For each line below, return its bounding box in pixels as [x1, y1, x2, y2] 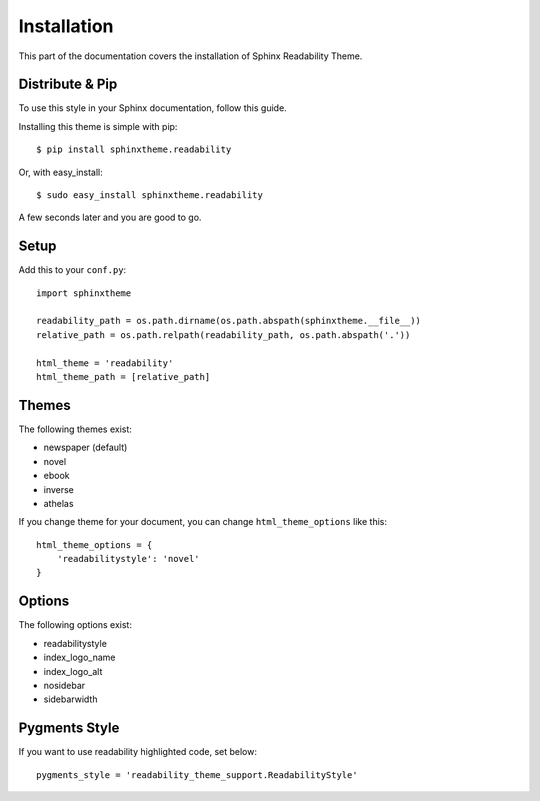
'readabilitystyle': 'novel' [56, 553, 200, 565]
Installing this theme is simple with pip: [18, 120, 178, 132]
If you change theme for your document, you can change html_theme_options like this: [18, 516, 387, 528]
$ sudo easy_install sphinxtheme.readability [36, 190, 264, 201]
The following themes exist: [18, 423, 132, 435]
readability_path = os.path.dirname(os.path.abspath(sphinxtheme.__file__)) [36, 315, 422, 327]
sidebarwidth [43, 693, 98, 705]
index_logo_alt [43, 665, 103, 677]
